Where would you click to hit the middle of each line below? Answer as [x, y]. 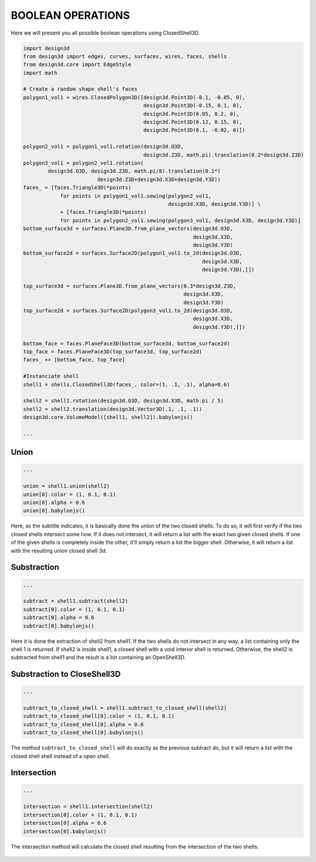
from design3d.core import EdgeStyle [77, 65]
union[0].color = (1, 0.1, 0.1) [70, 494]
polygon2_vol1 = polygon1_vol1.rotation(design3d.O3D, [103, 147]
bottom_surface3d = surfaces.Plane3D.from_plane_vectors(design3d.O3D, [128, 229]
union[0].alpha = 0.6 [54, 503]
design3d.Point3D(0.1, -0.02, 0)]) [195, 130]
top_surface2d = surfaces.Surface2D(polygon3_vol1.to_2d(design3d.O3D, [128, 311]
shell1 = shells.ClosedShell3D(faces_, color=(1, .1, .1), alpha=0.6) [127, 384]
